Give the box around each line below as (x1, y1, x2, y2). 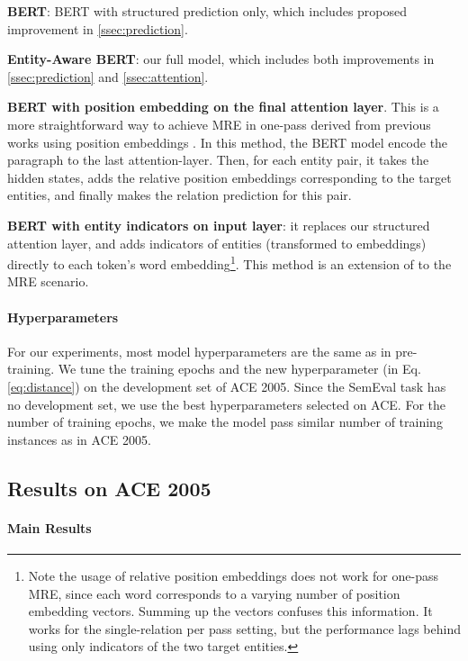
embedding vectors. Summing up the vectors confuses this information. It (28, 602, 433, 620)
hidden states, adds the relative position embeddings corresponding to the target (7, 168, 452, 186)
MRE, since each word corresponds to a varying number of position (28, 584, 400, 602)
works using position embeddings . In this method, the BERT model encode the (7, 132, 448, 151)
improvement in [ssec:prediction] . (7, 19, 188, 38)
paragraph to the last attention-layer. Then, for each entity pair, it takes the (7, 150, 429, 169)
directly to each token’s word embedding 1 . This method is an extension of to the (7, 252, 452, 273)
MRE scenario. (7, 272, 89, 291)
